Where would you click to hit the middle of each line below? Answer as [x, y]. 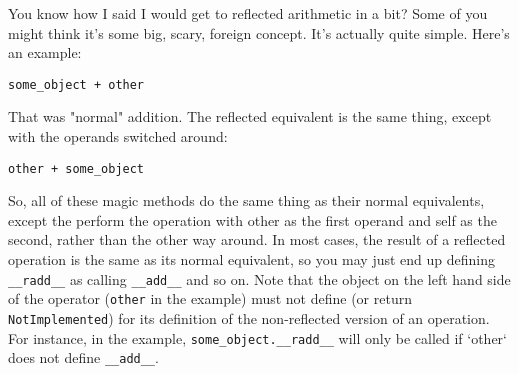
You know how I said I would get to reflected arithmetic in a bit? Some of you [248, 13]
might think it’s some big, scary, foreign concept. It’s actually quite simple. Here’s [259, 32]
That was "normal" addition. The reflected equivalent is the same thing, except [250, 116]
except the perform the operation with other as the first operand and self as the [252, 219]
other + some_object [76, 168]
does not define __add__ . [83, 357]
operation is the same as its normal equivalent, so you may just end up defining [252, 259]
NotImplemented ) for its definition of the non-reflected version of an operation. [249, 317]
